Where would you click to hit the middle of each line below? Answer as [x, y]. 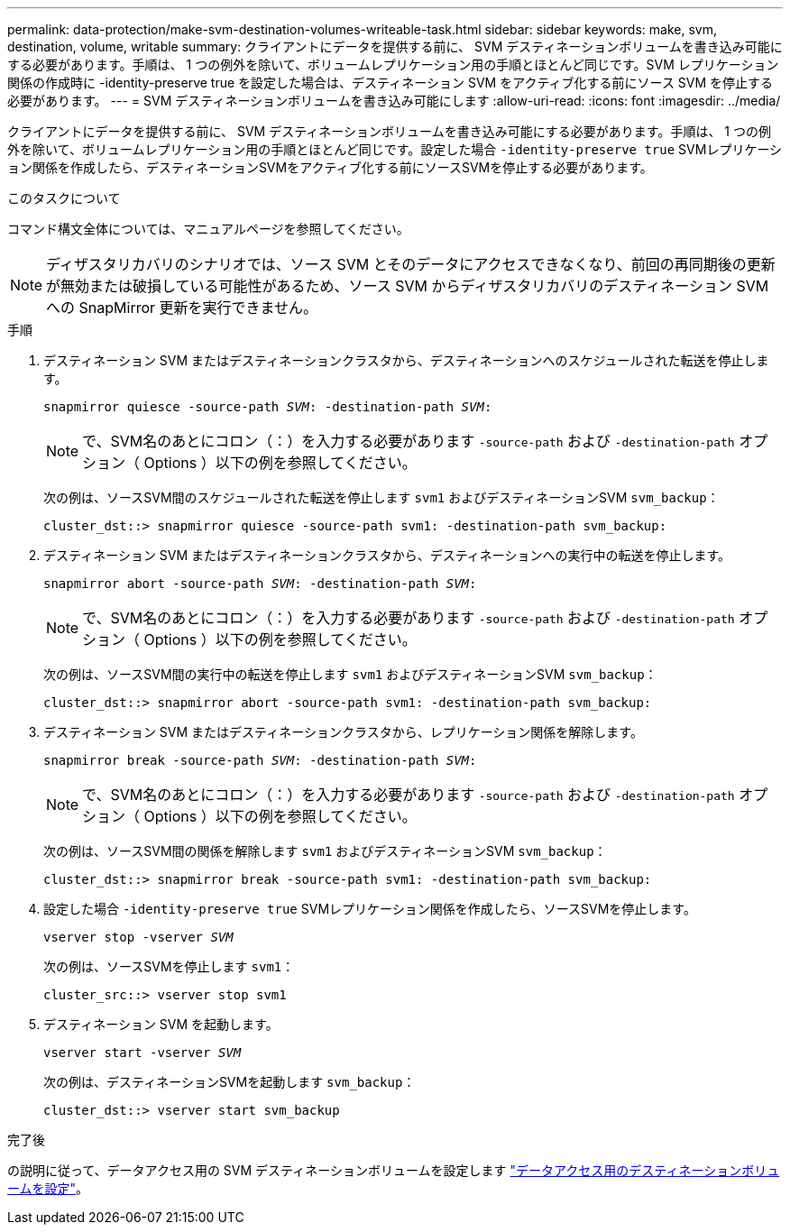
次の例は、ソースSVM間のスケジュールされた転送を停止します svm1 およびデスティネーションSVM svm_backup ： [381, 497]
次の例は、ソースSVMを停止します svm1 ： [169, 966]
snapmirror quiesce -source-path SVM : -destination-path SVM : [268, 407]
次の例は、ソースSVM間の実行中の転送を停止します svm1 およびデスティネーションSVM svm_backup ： [350, 674]
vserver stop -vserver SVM [138, 937]
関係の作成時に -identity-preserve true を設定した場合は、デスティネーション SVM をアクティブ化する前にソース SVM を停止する [390, 83]
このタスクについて [64, 198]
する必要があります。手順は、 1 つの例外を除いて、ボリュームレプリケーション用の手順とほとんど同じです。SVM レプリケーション [393, 64]
